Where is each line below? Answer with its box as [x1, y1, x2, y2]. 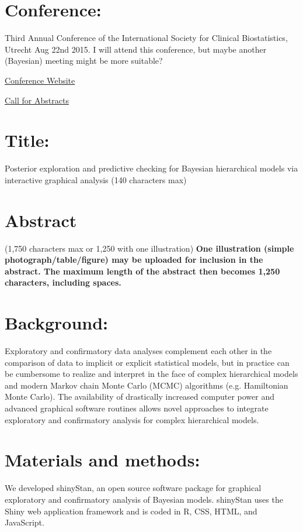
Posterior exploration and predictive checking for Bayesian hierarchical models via [5, 162, 298, 174]
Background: [5, 311, 109, 335]
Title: [5, 128, 50, 152]
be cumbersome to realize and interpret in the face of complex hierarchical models [5, 368, 298, 380]
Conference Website [5, 74, 75, 86]
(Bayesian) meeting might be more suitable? [5, 54, 163, 67]
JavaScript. [5, 516, 44, 528]
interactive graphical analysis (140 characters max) [5, 173, 187, 186]
